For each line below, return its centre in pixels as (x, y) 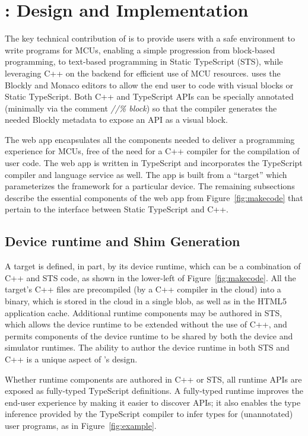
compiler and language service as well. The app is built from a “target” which (146, 174)
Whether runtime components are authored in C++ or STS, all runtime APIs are (153, 379)
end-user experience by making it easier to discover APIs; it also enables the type (153, 402)
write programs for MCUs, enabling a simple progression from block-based (140, 50)
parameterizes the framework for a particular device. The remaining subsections (150, 186)
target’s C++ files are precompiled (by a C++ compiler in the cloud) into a (143, 289)
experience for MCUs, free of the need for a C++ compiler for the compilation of (152, 151)
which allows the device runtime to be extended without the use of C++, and (146, 324)
